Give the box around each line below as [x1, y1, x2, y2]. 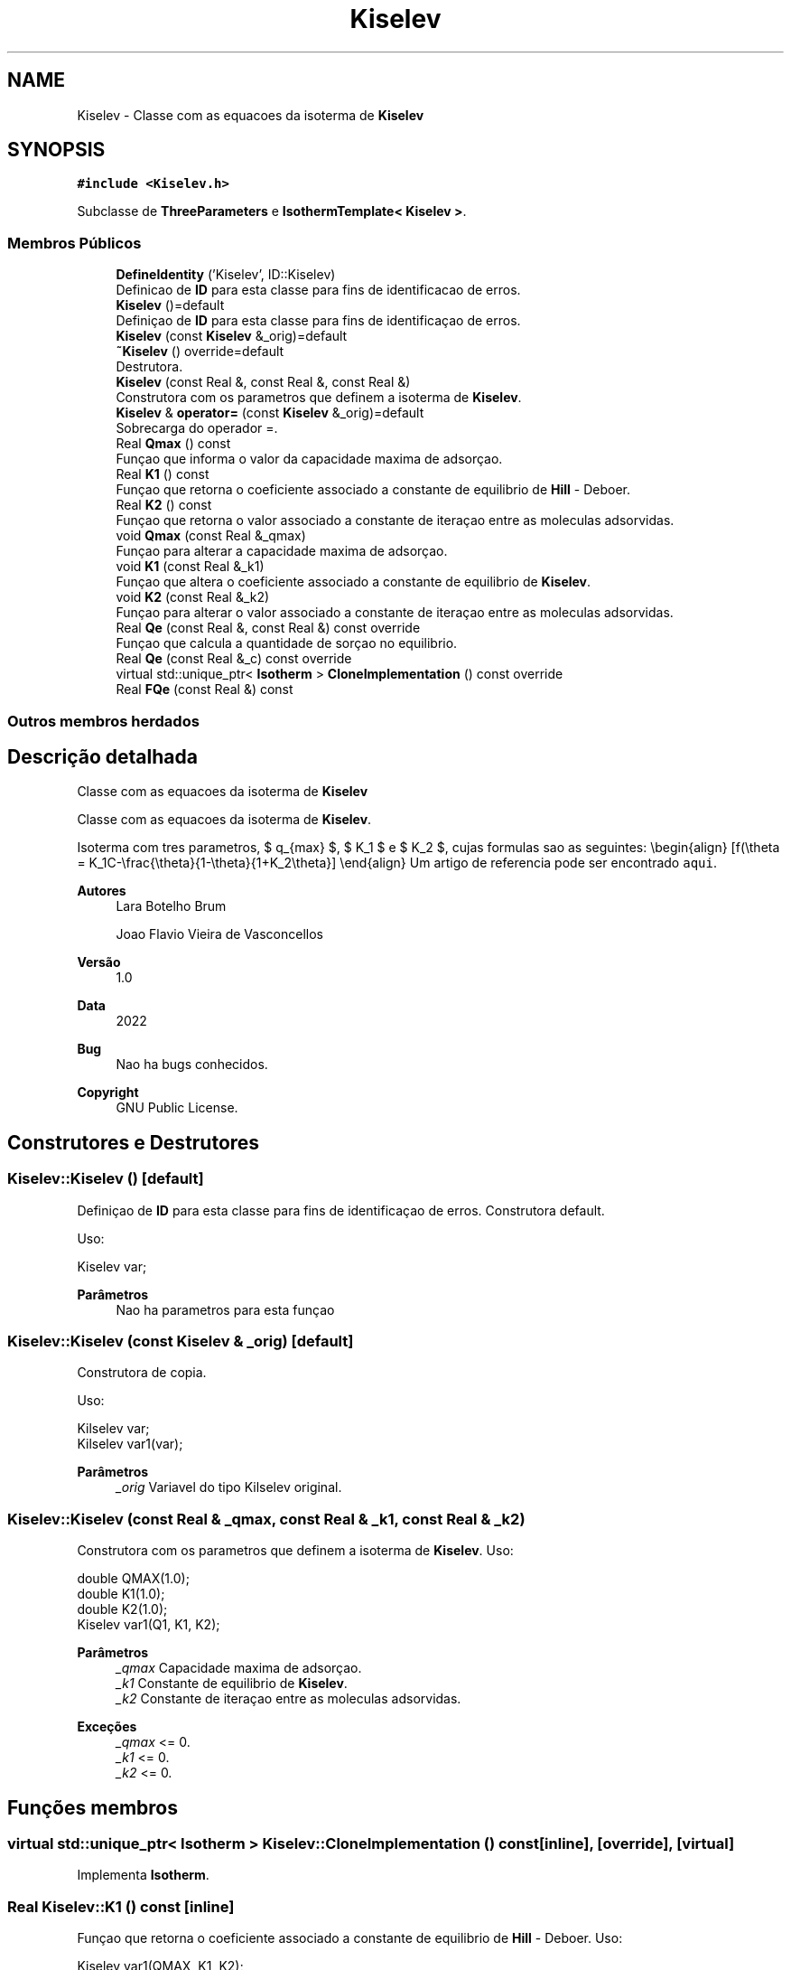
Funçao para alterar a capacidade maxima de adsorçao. [116, 543, 448, 559]
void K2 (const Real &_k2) [116, 589, 270, 605]
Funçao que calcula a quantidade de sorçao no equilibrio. [116, 635, 458, 652]
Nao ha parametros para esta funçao [116, 1301, 335, 1318]
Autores [77, 883, 126, 899]
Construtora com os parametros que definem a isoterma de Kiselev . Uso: [77, 1543, 514, 1559]
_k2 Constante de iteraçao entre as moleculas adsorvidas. [116, 1691, 461, 1707]
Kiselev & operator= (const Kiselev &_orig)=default [116, 405, 424, 421]
